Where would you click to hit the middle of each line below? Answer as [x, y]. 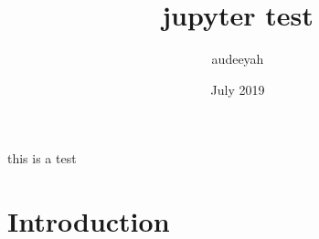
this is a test [42, 158]
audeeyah [238, 59]
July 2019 [238, 89]
